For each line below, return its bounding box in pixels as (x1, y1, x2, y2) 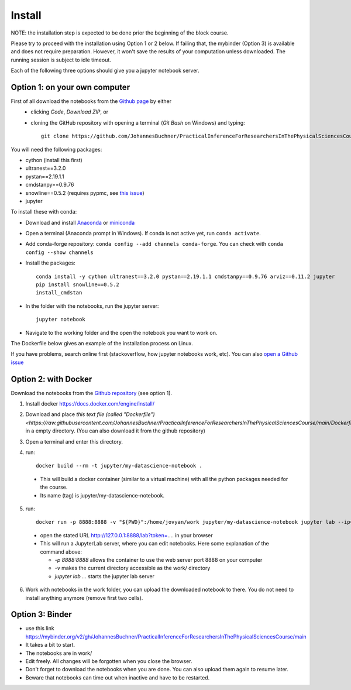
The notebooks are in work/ (25, 650, 92, 657)
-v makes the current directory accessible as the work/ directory (54, 565, 211, 572)
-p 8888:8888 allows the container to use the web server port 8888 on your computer (54, 556, 263, 563)
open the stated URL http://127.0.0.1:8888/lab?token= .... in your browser (40, 531, 213, 538)
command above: (40, 548, 82, 555)
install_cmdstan (36, 290, 82, 296)
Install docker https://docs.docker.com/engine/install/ (25, 400, 155, 407)
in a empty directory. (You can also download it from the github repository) (25, 427, 206, 434)
